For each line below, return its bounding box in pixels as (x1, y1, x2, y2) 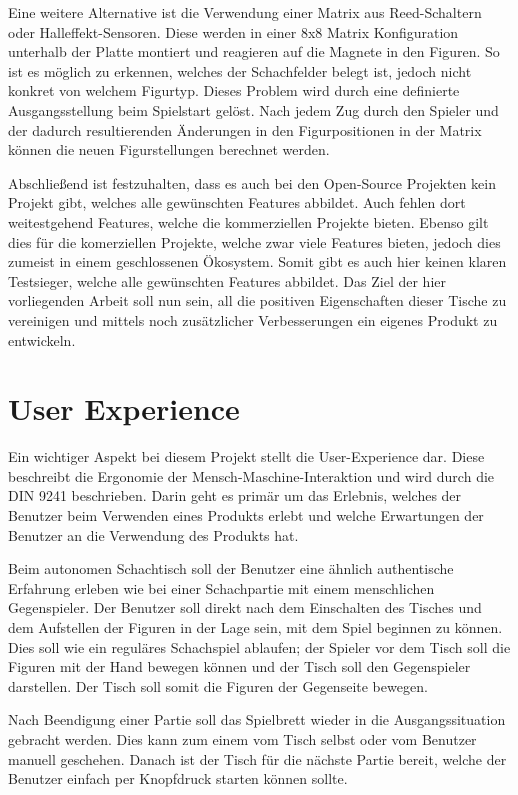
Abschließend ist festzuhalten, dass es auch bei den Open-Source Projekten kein (8, 172, 497, 193)
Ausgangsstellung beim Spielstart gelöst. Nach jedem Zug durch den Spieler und (8, 99, 499, 120)
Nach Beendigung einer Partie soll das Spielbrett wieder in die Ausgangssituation (8, 709, 506, 730)
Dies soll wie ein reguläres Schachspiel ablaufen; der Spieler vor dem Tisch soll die (8, 636, 511, 657)
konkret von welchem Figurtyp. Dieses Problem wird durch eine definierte (8, 80, 460, 101)
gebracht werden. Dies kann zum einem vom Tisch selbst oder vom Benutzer (8, 728, 477, 749)
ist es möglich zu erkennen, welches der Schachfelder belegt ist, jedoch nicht (8, 60, 472, 81)
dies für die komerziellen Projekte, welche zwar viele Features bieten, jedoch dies (8, 231, 501, 252)
